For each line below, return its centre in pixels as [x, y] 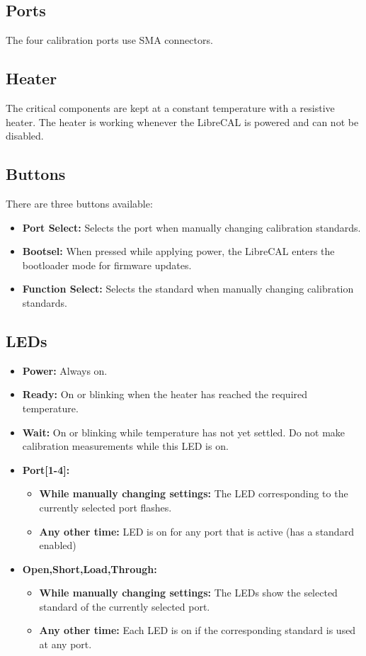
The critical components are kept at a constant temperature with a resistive [170, 108]
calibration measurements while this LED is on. [125, 446]
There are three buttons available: [79, 203]
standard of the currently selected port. [125, 606]
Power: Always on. [65, 370]
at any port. [65, 644]
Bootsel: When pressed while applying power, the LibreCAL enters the [178, 251]
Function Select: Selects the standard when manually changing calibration [188, 289]
